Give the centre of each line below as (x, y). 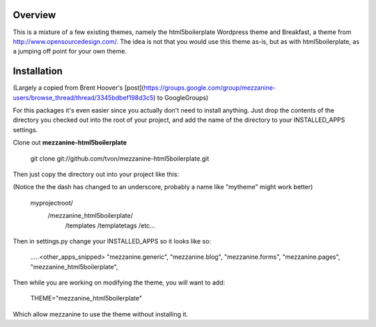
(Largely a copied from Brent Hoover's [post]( (78, 88)
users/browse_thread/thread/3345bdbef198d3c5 (83, 97)
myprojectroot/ (52, 202)
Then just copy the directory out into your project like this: (96, 174)
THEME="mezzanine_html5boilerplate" (86, 298)
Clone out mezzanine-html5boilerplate (70, 143)
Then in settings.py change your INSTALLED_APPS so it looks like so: (112, 241)
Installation (38, 71)
